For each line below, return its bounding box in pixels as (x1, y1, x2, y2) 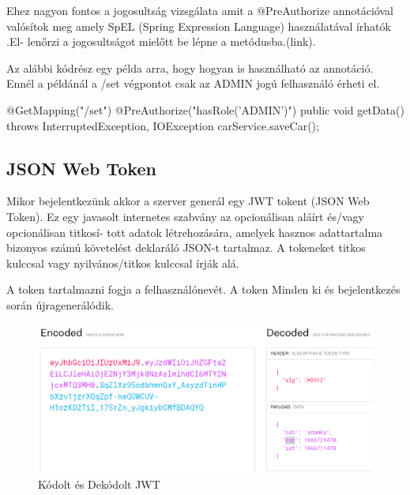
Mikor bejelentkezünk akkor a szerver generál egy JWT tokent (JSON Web (6, 193, 370, 209)
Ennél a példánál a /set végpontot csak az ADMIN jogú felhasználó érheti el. (6, 75, 380, 92)
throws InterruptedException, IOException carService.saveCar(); (6, 117, 319, 133)
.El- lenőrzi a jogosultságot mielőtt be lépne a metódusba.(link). (6, 33, 316, 50)
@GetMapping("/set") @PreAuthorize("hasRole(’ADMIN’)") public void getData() (6, 101, 404, 118)
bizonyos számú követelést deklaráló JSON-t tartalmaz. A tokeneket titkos (6, 239, 366, 256)
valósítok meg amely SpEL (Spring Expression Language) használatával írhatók (6, 17, 391, 34)
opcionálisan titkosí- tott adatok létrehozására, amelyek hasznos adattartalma (6, 223, 383, 240)
